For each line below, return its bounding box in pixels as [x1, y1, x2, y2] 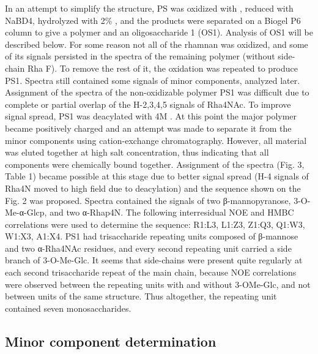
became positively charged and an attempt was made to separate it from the [5, 121, 292, 134]
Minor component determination [5, 331, 216, 350]
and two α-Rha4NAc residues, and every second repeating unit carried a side [5, 241, 292, 254]
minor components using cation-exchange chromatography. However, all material [5, 134, 307, 146]
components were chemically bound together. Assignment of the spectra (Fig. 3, [5, 157, 305, 170]
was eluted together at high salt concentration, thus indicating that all [5, 146, 269, 159]
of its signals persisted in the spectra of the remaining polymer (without [5, 50, 275, 62]
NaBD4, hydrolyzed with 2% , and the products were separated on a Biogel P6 [5, 13, 301, 26]
